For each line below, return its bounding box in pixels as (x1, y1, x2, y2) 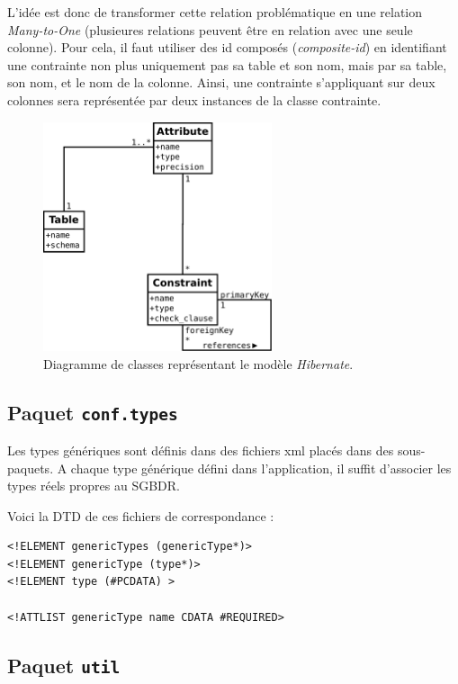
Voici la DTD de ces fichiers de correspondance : (7, 506, 274, 525)
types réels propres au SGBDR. (7, 476, 180, 495)
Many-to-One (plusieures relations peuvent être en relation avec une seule (7, 20, 413, 39)
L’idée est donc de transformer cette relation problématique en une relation (7, 3, 423, 21)
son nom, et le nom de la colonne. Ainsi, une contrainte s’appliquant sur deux (7, 73, 436, 92)
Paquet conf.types (7, 398, 178, 426)
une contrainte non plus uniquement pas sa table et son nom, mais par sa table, (7, 55, 447, 74)
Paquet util (7, 651, 121, 679)
